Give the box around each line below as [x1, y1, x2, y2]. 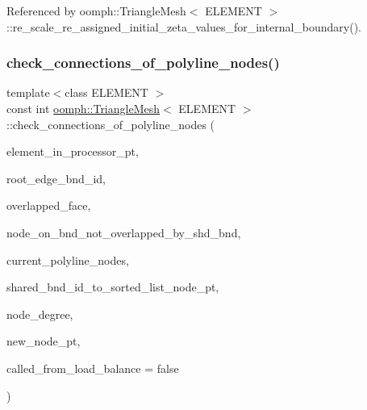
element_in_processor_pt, [6, 143, 139, 160]
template [6, 84, 50, 101]
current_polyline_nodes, [6, 251, 129, 268]
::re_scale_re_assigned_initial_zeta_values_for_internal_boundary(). [6, 18, 362, 35]
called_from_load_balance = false [6, 359, 179, 376]
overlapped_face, [6, 197, 91, 214]
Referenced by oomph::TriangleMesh [6, 2, 186, 19]
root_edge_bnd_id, [6, 169, 106, 186]
